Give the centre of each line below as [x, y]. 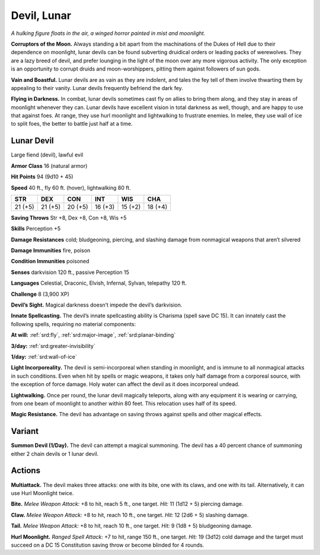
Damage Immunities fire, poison [51, 251]
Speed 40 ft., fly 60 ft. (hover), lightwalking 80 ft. [71, 187]
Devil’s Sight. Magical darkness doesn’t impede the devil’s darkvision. [97, 305]
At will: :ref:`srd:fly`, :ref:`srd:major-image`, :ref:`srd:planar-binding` [93, 335]
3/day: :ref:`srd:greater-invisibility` [53, 346]
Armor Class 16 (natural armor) [49, 165]
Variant [25, 431]
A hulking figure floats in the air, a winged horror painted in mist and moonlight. [108, 33]
